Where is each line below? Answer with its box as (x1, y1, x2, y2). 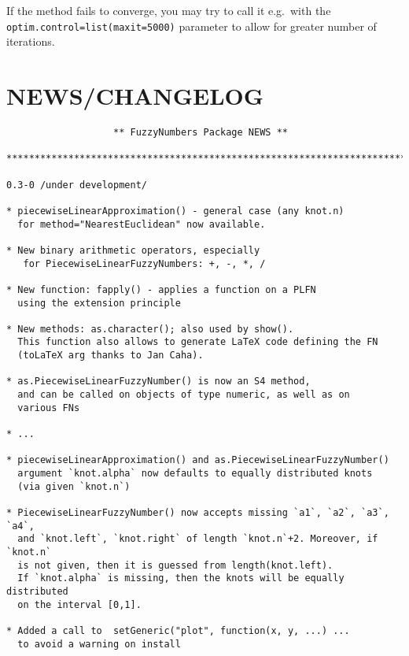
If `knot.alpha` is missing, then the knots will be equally (17, 573, 345, 584)
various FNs (17, 402, 80, 413)
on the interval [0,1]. (17, 599, 142, 610)
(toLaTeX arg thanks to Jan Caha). (17, 350, 204, 361)
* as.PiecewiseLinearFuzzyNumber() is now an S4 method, (6, 376, 311, 387)
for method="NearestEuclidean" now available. (17, 218, 266, 230)
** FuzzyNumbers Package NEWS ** (113, 126, 288, 138)
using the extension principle (17, 297, 181, 309)
